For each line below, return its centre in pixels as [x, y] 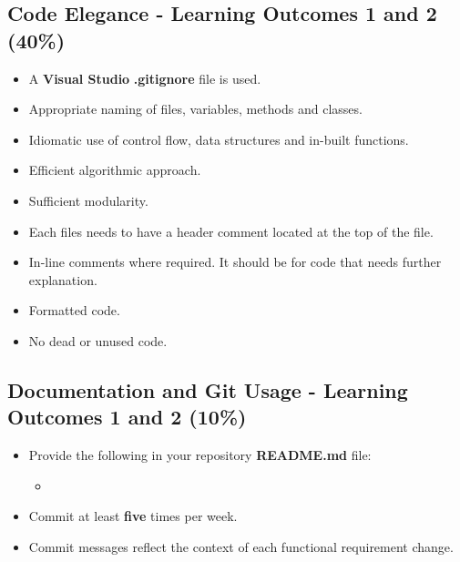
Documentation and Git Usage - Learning [208, 389]
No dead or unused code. [98, 340]
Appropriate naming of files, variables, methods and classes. [195, 109]
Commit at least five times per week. [133, 516]
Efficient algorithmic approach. [115, 170]
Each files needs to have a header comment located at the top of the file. [231, 231]
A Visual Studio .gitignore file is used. [145, 78]
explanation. [63, 279]
